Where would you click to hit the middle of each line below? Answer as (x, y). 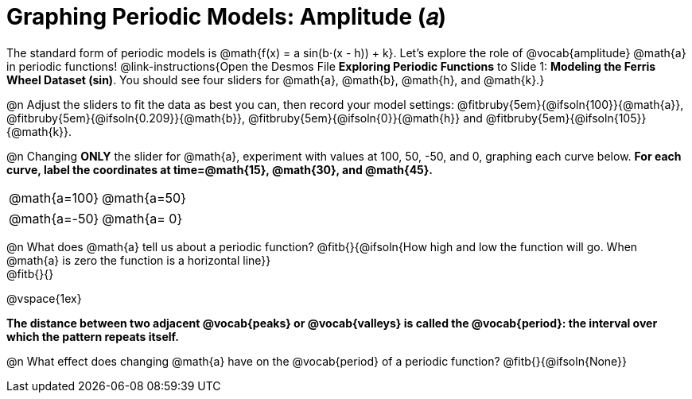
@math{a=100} (54, 198)
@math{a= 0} (142, 218)
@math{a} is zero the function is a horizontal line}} (139, 260)
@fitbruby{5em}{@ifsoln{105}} (566, 118)
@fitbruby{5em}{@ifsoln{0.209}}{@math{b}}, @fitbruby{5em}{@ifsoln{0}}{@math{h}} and (245, 118)
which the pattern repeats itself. (93, 336)
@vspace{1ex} (44, 298)
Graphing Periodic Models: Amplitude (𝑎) (227, 17)
